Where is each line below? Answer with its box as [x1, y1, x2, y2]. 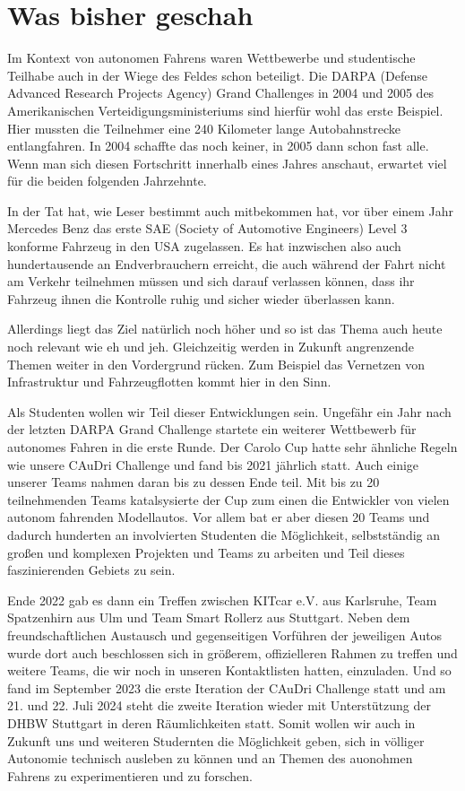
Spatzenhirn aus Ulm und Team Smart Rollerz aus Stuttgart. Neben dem [7, 608, 410, 627]
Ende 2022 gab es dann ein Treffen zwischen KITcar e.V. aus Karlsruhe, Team [7, 590, 437, 609]
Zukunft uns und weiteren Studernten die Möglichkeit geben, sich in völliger [7, 731, 425, 750]
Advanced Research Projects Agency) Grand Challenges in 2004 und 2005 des [7, 83, 435, 102]
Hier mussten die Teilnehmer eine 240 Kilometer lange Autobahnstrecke [7, 118, 401, 137]
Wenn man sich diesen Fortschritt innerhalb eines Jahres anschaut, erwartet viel [7, 153, 447, 172]
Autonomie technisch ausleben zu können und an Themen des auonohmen [7, 749, 413, 768]
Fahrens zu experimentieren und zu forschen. [7, 766, 253, 785]
